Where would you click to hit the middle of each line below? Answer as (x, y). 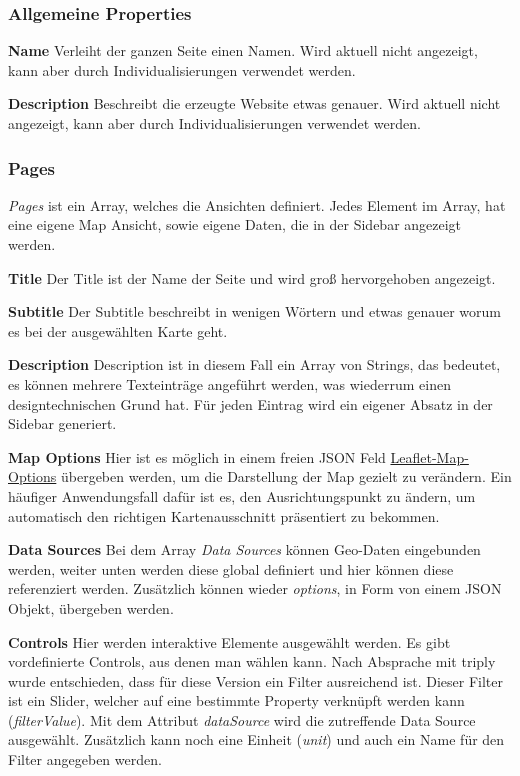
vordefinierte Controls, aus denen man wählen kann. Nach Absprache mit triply (252, 661)
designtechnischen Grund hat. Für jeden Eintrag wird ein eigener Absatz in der (250, 403)
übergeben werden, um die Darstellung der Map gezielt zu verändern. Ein (286, 476)
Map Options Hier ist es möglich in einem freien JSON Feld (197, 456)
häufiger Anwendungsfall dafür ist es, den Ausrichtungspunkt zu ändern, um (242, 495)
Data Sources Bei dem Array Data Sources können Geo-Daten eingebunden (244, 549)
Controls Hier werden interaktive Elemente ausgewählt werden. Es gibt (229, 641)
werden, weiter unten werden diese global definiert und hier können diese (231, 568)
